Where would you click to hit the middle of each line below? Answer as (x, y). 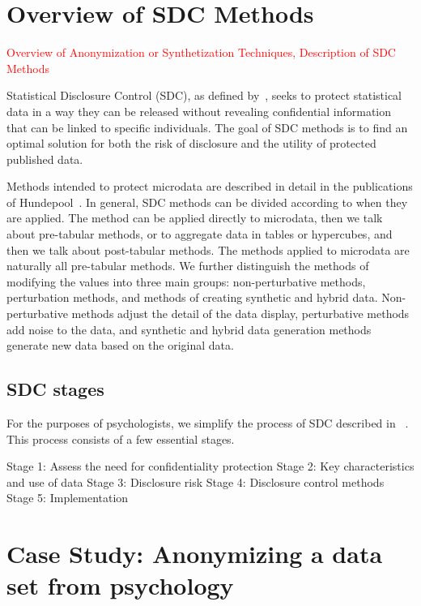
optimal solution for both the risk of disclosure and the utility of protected (191, 143)
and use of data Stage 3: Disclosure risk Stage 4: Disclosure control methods (196, 481)
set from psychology (120, 585)
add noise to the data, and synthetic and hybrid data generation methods (189, 329)
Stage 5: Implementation (68, 498)
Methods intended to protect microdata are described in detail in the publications (210, 186)
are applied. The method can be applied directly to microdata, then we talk (195, 218)
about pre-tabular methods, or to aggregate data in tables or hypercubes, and (200, 234)
